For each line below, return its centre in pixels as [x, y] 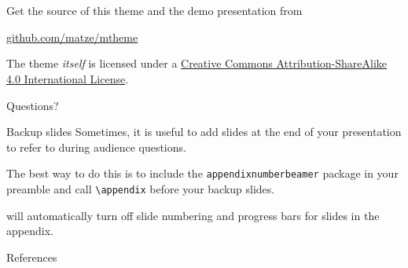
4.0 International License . [68, 78]
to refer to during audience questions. [96, 147]
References [32, 257]
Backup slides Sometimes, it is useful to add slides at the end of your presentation [204, 132]
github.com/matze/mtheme [72, 37]
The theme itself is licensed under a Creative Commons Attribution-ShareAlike [197, 63]
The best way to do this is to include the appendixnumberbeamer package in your [202, 173]
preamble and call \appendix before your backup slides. [141, 189]
